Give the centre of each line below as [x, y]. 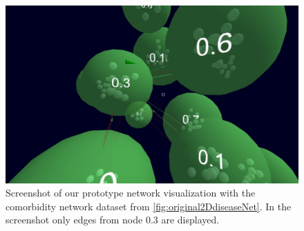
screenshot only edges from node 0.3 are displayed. [113, 220]
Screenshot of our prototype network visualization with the [131, 193]
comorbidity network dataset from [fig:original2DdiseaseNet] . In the [149, 206]
